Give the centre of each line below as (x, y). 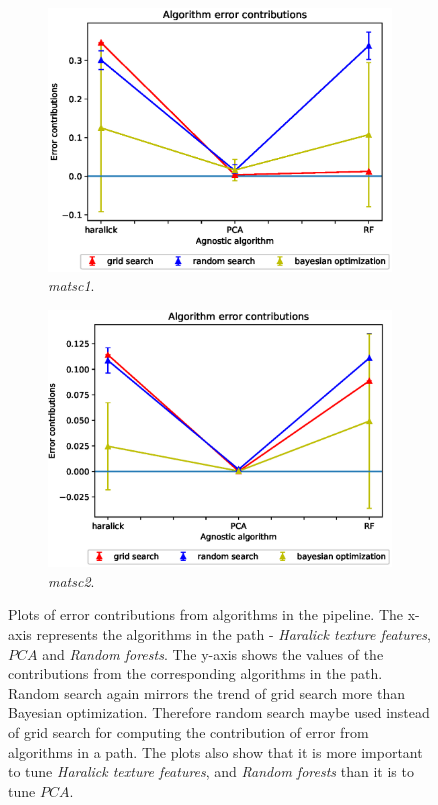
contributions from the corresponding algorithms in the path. (195, 673)
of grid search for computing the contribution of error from (188, 731)
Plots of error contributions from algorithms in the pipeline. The (206, 614)
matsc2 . (71, 580)
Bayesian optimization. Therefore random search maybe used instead (219, 712)
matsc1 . (71, 285)
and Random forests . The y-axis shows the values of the (213, 653)
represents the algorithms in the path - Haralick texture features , (233, 634)
